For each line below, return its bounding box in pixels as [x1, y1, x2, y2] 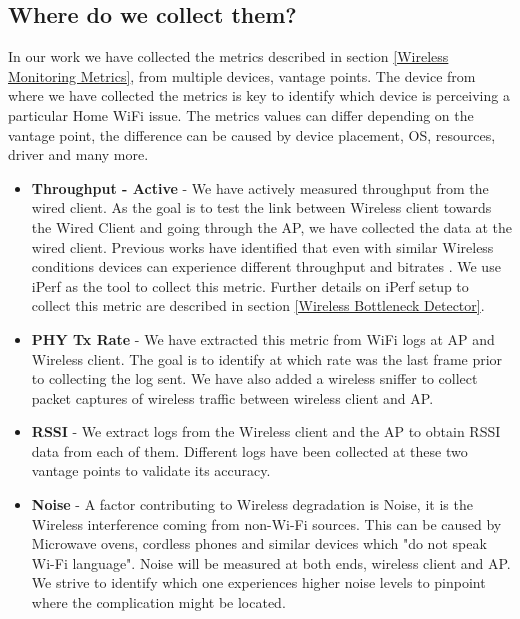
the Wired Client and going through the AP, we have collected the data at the [31, 216, 512, 237]
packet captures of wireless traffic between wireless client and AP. [31, 387, 434, 408]
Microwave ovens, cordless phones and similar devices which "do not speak [31, 533, 487, 554]
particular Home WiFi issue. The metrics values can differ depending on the [8, 104, 474, 125]
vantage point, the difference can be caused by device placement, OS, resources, [8, 124, 496, 145]
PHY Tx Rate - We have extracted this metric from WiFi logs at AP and [31, 328, 495, 349]
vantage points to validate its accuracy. [31, 460, 271, 481]
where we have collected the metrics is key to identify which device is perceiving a [8, 85, 510, 106]
